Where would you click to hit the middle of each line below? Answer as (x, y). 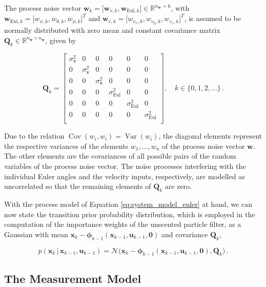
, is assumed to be (212, 18)
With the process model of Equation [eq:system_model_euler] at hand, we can (128, 204)
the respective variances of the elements (66, 146)
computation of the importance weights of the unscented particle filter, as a (123, 224)
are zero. (178, 186)
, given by (61, 40)
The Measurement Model (73, 278)
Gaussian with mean (36, 234)
